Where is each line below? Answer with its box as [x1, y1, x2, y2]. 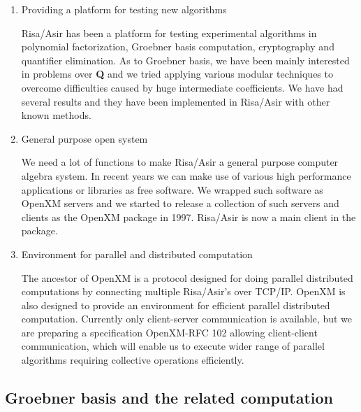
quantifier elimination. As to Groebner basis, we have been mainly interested [21, 52, 350, 67]
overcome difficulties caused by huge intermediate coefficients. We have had [21, 80, 344, 94]
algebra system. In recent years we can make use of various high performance [21, 168, 351, 183]
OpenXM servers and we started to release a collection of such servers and [21, 196, 339, 211]
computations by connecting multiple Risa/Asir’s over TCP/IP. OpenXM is [21, 284, 346, 299]
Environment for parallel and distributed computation [21, 246, 253, 261]
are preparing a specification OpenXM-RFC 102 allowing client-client [21, 325, 318, 339]
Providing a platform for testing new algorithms [21, 2, 227, 16]
